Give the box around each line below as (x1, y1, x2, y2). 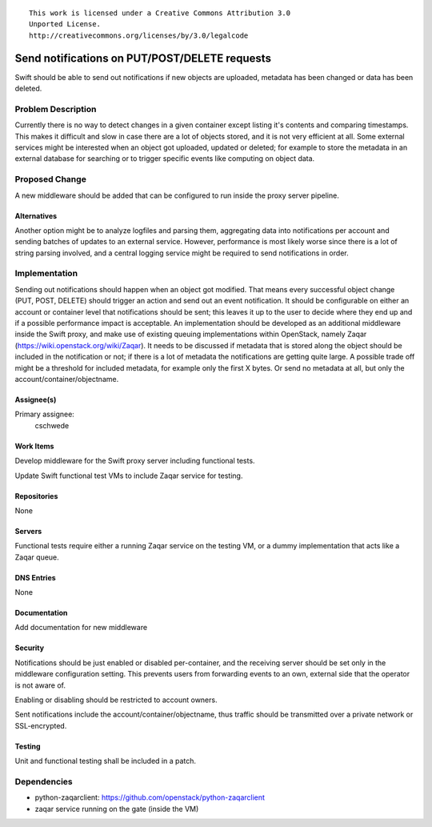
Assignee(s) (14, 395, 57, 404)
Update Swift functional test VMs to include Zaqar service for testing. (14, 471, 243, 480)
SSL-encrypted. (14, 721, 67, 730)
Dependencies (14, 776, 74, 787)
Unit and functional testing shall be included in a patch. (14, 757, 196, 766)
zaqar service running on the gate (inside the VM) (34, 804, 199, 813)
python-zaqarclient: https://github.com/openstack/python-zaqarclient (34, 793, 266, 802)
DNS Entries (14, 572, 56, 582)
